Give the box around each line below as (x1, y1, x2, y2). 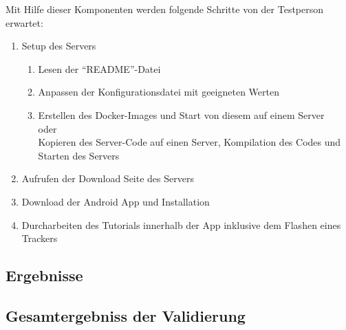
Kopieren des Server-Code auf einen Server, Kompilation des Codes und (38, 135, 341, 149)
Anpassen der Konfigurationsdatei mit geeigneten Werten (38, 85, 279, 99)
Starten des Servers (38, 148, 120, 162)
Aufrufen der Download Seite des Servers (21, 171, 194, 186)
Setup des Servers (21, 38, 96, 53)
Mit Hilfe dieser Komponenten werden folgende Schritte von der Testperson (6, 2, 324, 16)
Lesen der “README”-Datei (38, 61, 161, 76)
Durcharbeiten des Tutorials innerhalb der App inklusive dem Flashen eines (21, 217, 341, 232)
